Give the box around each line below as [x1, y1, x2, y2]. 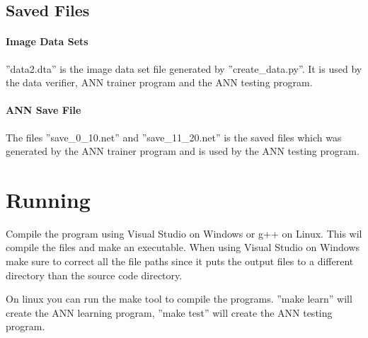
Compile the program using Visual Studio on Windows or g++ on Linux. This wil [6, 226, 362, 240]
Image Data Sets [6, 34, 88, 49]
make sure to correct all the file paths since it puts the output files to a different [6, 254, 354, 269]
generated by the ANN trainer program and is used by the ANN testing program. [6, 144, 360, 158]
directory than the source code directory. [6, 267, 183, 282]
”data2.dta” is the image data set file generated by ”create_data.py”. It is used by [6, 61, 362, 76]
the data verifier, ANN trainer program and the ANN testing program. [6, 75, 313, 90]
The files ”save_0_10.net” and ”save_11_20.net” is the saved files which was [6, 129, 342, 144]
